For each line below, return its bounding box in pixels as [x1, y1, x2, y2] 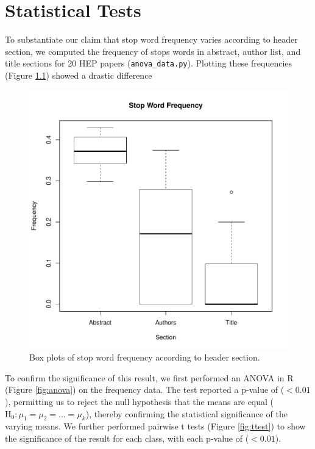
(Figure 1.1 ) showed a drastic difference [5, 68, 152, 81]
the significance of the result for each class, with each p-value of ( [5, 431, 249, 444]
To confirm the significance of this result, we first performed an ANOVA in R [5, 371, 294, 384]
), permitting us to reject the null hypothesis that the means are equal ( [5, 395, 274, 408]
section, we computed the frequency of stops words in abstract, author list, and [5, 45, 301, 57]
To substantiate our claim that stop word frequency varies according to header [5, 33, 298, 46]
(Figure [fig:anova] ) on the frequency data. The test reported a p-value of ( [5, 383, 285, 396]
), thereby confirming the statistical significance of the [85, 407, 288, 420]
